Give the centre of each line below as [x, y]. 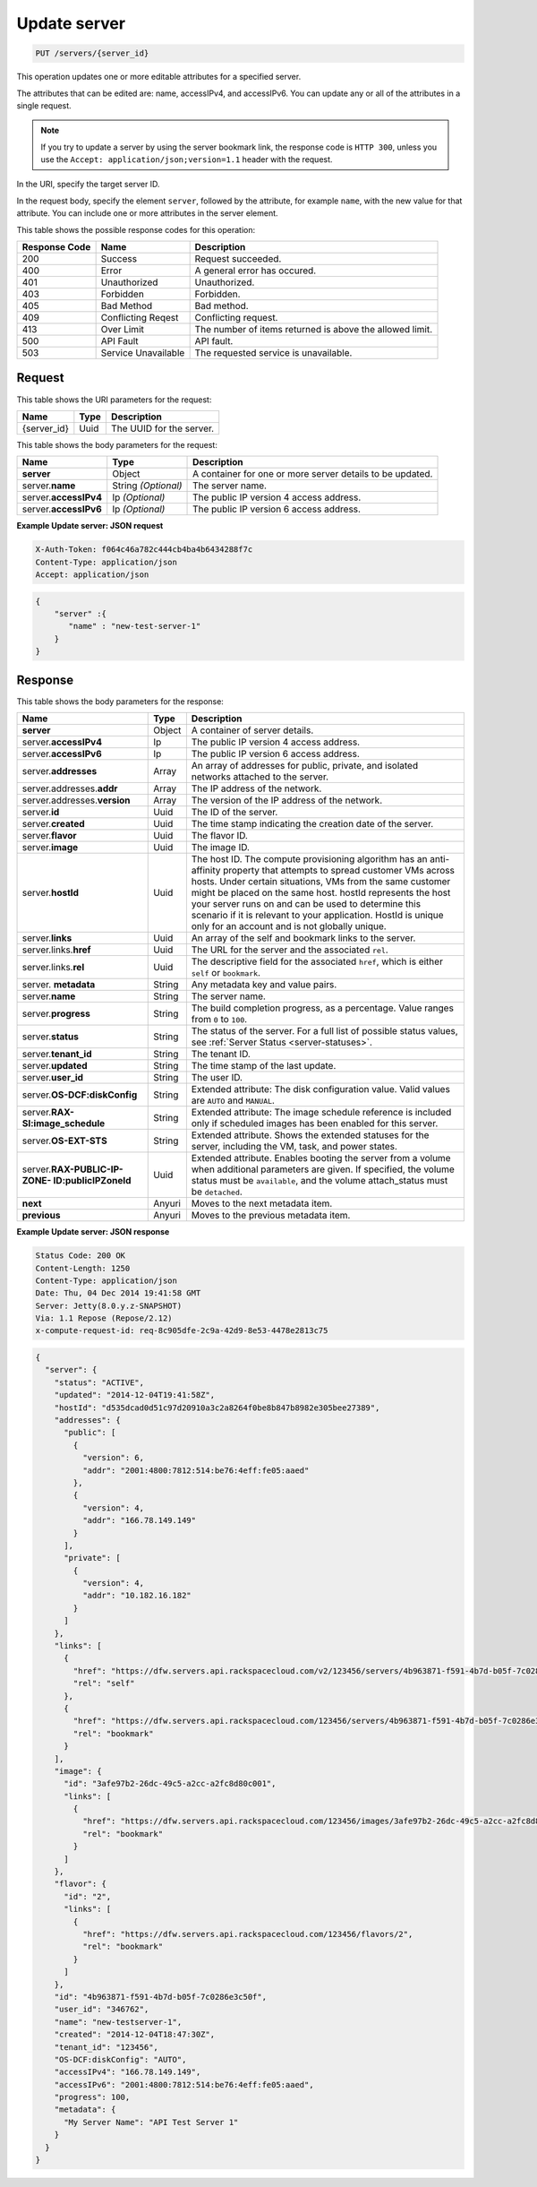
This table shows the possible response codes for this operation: [136, 229]
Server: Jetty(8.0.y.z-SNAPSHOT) [109, 1305]
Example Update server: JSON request [90, 526]
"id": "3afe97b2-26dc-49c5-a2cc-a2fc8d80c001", [170, 1784]
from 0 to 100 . [219, 1020]
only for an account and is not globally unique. [289, 926]
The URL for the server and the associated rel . [290, 950]
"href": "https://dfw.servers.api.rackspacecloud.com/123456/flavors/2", [247, 1934]
